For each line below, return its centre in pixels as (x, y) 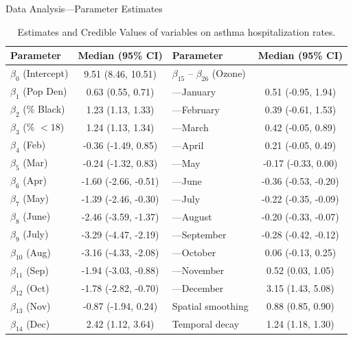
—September (199, 235)
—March (190, 127)
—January (194, 91)
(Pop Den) (45, 91)
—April (188, 145)
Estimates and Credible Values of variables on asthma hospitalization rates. (176, 31)
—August (192, 216)
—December (198, 288)
